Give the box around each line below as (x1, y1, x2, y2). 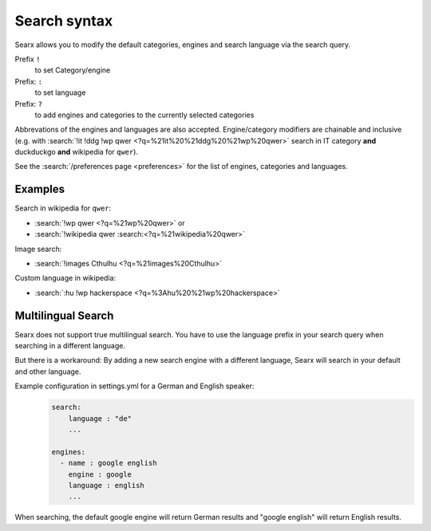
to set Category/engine (34, 65, 111, 75)
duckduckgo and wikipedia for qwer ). (14, 147, 139, 157)
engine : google (68, 470, 132, 478)
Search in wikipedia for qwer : (14, 203, 112, 213)
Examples (14, 183, 65, 196)
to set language (34, 88, 86, 97)
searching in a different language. (14, 341, 125, 350)
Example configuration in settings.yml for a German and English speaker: (14, 381, 255, 391)
